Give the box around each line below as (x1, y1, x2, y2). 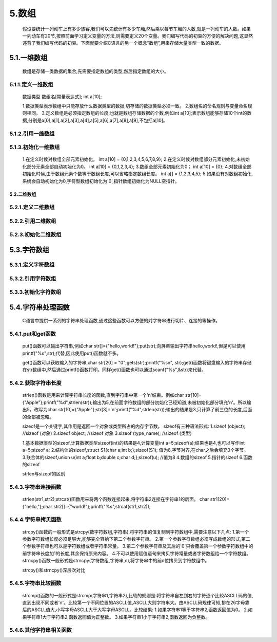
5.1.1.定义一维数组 (9, 81, 53, 88)
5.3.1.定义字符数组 (9, 261, 55, 268)
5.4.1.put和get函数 (9, 331, 56, 338)
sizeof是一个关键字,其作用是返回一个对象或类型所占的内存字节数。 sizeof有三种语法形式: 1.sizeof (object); (22, 423, 246, 429)
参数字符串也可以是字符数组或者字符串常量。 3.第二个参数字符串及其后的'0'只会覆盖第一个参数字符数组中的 (26, 543, 253, 549)
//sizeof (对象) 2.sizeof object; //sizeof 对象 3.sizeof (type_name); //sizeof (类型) (22, 430, 192, 436)
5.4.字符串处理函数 (9, 303, 70, 311)
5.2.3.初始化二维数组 (9, 231, 62, 239)
